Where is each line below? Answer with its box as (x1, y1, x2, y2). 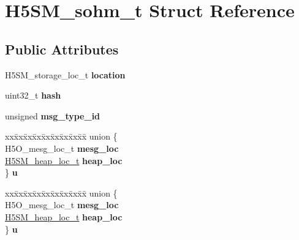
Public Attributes (5, 39, 119, 58)
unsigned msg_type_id (5, 109, 100, 122)
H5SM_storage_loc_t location (5, 68, 126, 81)
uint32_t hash (5, 89, 61, 102)
